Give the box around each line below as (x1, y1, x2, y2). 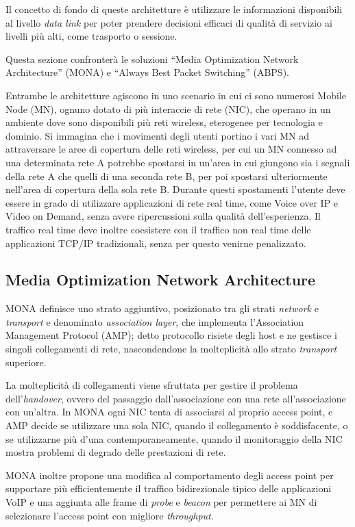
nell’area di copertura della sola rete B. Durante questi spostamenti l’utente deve (5, 182, 345, 196)
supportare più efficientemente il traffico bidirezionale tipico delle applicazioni (5, 481, 332, 496)
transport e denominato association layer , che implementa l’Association (5, 314, 304, 329)
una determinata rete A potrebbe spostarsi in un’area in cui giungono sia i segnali (5, 155, 350, 169)
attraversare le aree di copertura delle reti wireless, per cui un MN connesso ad (5, 142, 337, 156)
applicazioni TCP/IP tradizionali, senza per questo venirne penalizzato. (5, 235, 306, 250)
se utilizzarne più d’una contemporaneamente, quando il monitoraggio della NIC (5, 431, 343, 446)
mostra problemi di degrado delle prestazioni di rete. (5, 445, 226, 459)
